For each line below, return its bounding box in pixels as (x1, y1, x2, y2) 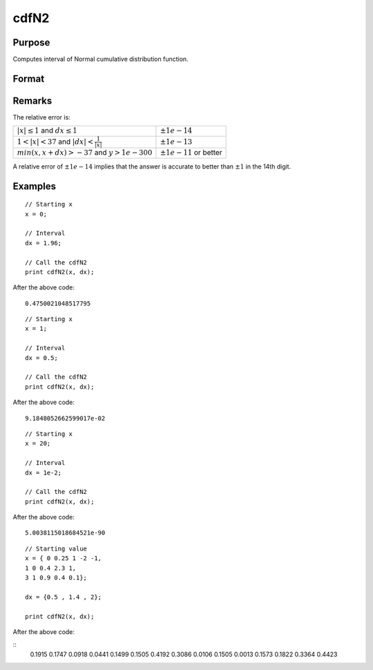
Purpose (12, 37, 50, 48)
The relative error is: (12, 113, 70, 121)
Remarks (12, 95, 52, 106)
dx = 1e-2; (25, 468, 62, 477)
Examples (12, 180, 57, 192)
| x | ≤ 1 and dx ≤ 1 (17, 126, 77, 135)
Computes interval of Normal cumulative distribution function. (12, 55, 189, 64)
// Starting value (25, 544, 88, 553)
